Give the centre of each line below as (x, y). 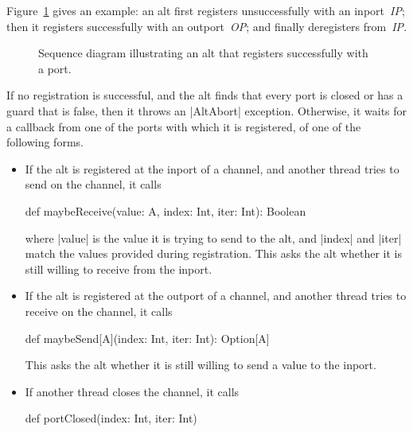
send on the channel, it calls (93, 184)
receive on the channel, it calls (99, 311)
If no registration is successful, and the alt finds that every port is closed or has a (205, 95)
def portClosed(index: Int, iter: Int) (111, 418)
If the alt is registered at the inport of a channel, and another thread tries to (212, 168)
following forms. (45, 142)
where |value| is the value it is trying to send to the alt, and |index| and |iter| (213, 237)
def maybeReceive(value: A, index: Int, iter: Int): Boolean (166, 210)
